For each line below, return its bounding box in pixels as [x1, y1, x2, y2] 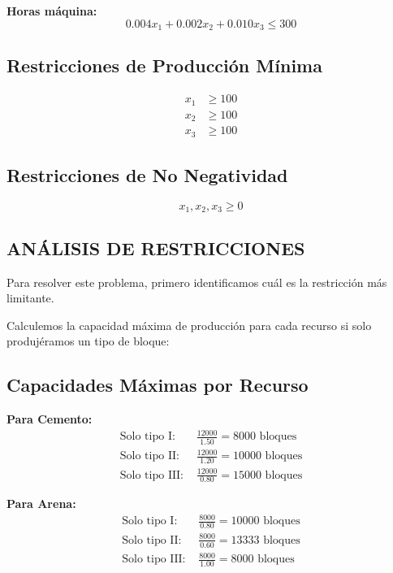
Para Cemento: [6, 410, 93, 428]
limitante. [6, 289, 54, 306]
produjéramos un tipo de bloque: [6, 332, 170, 349]
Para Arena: [6, 495, 76, 512]
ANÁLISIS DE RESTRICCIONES [6, 235, 305, 260]
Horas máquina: [6, 2, 97, 19]
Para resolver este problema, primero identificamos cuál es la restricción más [6, 273, 387, 290]
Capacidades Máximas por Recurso [6, 372, 309, 397]
